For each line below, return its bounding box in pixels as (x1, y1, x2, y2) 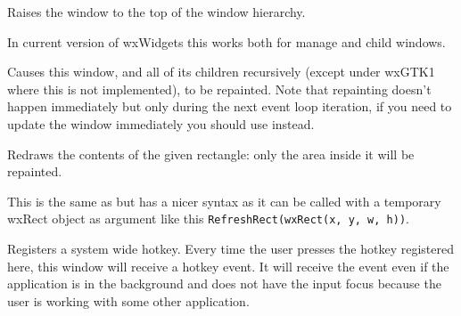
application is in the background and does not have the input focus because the (7, 274, 441, 293)
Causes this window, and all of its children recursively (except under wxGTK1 (7, 62, 435, 81)
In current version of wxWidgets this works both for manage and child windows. (7, 32, 446, 51)
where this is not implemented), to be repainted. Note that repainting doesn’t (7, 79, 432, 98)
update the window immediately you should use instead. (7, 114, 315, 133)
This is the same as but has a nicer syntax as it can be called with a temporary (7, 191, 441, 210)
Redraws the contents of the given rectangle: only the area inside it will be (7, 144, 415, 163)
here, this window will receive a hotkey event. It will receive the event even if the (7, 256, 449, 275)
